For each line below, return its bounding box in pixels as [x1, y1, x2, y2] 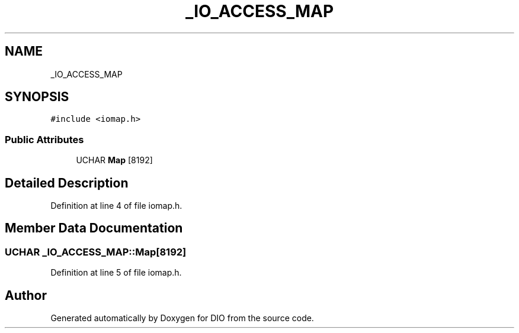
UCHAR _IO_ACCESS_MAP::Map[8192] [5, 245, 187, 258]
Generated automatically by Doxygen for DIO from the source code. [50, 313, 314, 324]
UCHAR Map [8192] [76, 155, 153, 166]
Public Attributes [5, 133, 84, 146]
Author [5, 287, 47, 303]
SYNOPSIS [5, 89, 69, 105]
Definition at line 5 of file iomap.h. [50, 267, 182, 278]
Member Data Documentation [5, 221, 183, 236]
